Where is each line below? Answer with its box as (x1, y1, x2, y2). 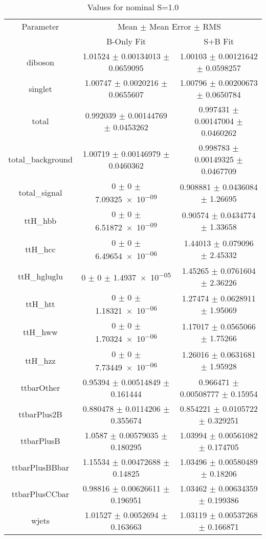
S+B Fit (204, 35, 234, 47)
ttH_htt (26, 298, 55, 310)
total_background (8, 153, 73, 165)
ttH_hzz (25, 354, 56, 366)
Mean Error (149, 20, 191, 32)
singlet (29, 82, 52, 95)
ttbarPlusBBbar (11, 461, 69, 474)
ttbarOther (20, 382, 60, 394)
